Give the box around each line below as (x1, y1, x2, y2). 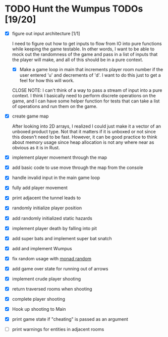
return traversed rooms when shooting (12, 286, 92, 292)
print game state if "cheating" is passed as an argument (12, 316, 128, 322)
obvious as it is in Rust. (12, 145, 60, 151)
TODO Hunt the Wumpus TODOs (5, 3, 143, 15)
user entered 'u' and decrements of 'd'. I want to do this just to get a (19, 72, 161, 78)
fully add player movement (12, 185, 68, 191)
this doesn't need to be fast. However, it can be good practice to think (12, 134, 157, 140)
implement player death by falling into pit (12, 225, 97, 231)
